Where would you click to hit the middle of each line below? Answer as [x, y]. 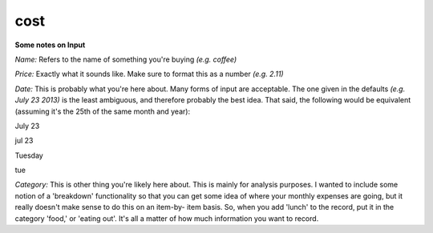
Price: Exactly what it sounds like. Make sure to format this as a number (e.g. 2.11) [149, 74]
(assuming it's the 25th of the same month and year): [103, 111]
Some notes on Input [50, 45]
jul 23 [24, 141]
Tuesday [29, 155]
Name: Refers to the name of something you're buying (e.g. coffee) [125, 59]
